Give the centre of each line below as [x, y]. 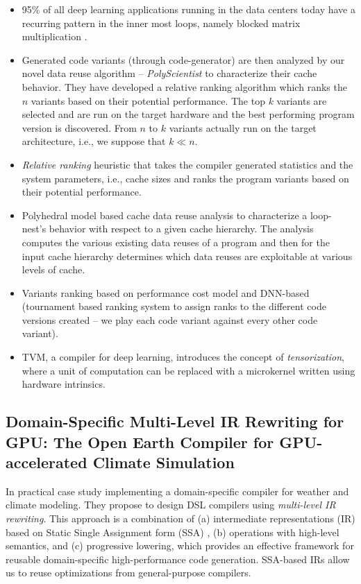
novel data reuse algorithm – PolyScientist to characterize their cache [169, 73]
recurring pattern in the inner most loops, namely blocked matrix [161, 23]
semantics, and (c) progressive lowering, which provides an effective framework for [180, 546]
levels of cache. [53, 269]
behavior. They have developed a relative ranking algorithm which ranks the [184, 86]
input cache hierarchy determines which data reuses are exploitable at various [187, 256]
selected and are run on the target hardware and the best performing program [188, 114]
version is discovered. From [79, 127]
